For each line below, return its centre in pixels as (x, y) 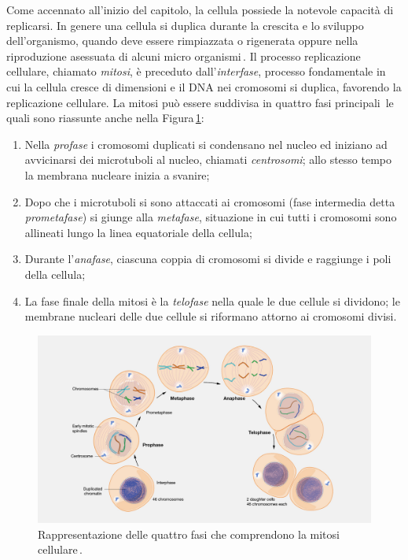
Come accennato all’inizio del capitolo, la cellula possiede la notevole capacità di (200, 9)
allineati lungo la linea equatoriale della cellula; (138, 232)
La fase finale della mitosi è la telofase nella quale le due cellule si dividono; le (212, 300)
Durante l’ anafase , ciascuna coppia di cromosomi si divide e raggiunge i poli (208, 259)
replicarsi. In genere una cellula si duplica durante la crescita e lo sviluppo (185, 25)
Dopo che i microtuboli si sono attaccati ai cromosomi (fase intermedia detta (210, 201)
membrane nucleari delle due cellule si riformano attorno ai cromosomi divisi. (211, 316)
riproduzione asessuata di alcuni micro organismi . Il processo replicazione (184, 56)
